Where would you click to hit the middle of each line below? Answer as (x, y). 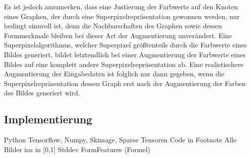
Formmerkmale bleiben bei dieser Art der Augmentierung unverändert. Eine (118, 35)
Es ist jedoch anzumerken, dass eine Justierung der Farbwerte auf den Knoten (121, 6)
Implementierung (48, 119)
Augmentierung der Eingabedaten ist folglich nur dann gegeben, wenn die (114, 74)
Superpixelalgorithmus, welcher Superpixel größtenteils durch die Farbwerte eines (125, 45)
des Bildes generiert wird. (42, 93)
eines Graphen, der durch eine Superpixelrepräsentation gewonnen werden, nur (122, 16)
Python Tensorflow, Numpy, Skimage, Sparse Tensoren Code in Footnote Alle (120, 140)
